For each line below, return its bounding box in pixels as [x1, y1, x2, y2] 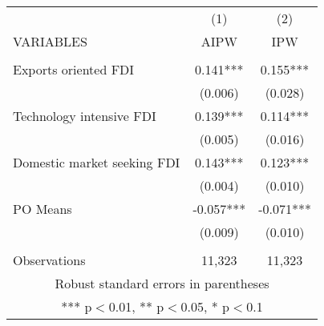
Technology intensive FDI [13, 107, 156, 125]
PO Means [13, 199, 72, 218]
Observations [13, 251, 86, 269]
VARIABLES [13, 32, 87, 50]
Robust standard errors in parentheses [55, 274, 269, 292]
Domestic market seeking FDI [13, 153, 180, 171]
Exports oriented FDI [13, 60, 135, 78]
